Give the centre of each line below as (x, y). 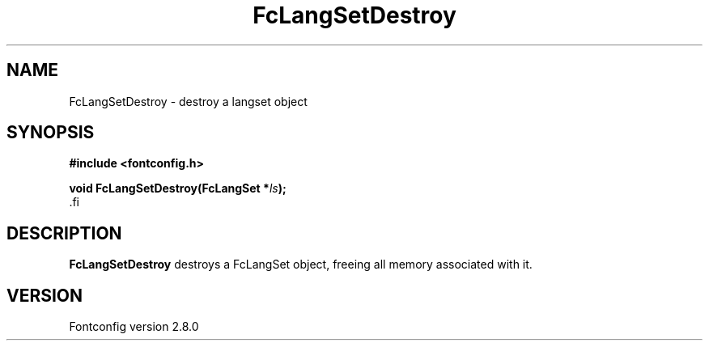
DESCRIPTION (64, 233)
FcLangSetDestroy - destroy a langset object (188, 101)
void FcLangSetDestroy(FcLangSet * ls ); (178, 188)
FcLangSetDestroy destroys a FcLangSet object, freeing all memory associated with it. (301, 264)
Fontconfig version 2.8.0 (134, 327)
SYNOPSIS (51, 133)
